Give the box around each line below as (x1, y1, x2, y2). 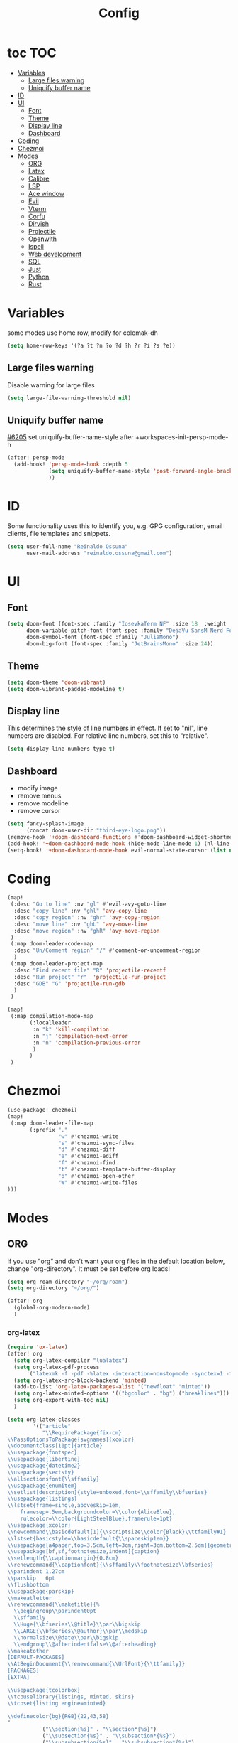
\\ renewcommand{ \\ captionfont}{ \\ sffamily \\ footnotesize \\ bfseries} (7, 1562, 214, 1569)
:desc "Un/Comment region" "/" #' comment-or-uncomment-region (13, 947, 201, 954)
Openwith (28, 235, 57, 243)
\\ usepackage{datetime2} (7, 1462, 81, 1469)
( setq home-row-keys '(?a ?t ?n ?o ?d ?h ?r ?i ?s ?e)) (7, 342, 176, 349)
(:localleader (29, 1019, 72, 1026)
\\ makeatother (7, 1647, 50, 1654)
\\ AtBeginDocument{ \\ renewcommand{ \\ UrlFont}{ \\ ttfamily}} (7, 1661, 186, 1668)
